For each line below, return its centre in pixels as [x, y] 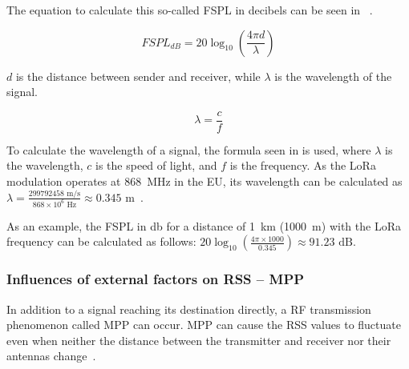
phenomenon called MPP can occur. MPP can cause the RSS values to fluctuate [204, 325]
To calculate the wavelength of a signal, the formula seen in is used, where [189, 149]
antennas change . [51, 356]
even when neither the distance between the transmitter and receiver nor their [199, 340]
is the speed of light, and [156, 165]
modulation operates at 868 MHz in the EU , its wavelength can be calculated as [204, 181]
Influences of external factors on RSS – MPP [156, 279]
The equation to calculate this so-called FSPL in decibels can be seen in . [190, 10]
